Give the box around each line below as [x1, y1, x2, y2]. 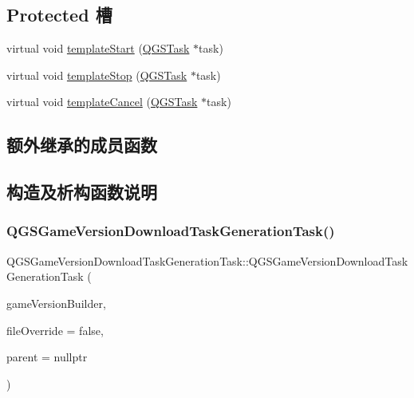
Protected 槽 [6, 2, 112, 27]
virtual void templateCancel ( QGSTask [6, 93, 198, 110]
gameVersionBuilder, [6, 294, 106, 311]
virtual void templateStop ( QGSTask [6, 66, 187, 83]
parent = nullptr [6, 349, 88, 365]
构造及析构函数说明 [6, 179, 157, 204]
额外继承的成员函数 [6, 132, 157, 157]
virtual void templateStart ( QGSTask [6, 40, 190, 57]
